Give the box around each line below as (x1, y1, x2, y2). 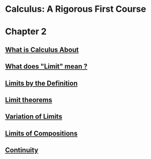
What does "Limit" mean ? (5, 63, 88, 71)
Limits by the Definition (5, 79, 78, 87)
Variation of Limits (5, 112, 62, 121)
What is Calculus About (5, 45, 79, 54)
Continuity (5, 146, 38, 155)
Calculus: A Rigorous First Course (5, 3, 147, 15)
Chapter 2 (5, 26, 47, 37)
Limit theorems (5, 95, 53, 104)
